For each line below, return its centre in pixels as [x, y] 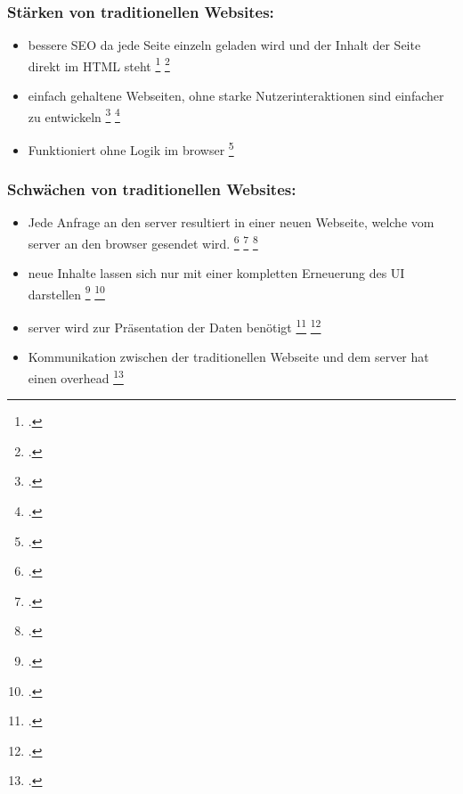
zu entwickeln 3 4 [74, 115]
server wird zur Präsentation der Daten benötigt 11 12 [175, 326]
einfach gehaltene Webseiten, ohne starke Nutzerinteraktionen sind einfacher [236, 96]
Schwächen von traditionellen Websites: [152, 189]
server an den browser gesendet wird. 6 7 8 [143, 241]
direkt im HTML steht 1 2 [99, 64]
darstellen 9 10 [66, 292]
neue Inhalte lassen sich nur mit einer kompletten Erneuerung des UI [216, 273]
